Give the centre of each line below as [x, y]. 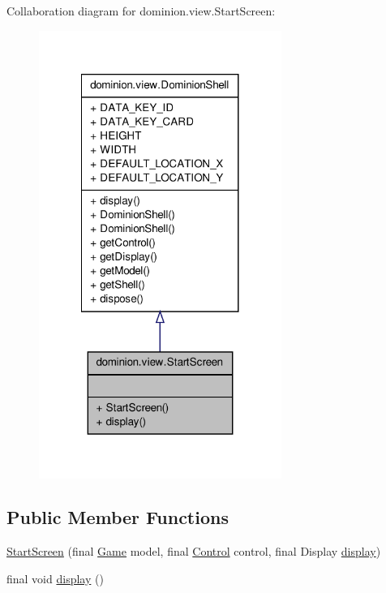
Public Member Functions [118, 517]
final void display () [55, 578]
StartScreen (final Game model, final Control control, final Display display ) [194, 551]
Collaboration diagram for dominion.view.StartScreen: [141, 11]
